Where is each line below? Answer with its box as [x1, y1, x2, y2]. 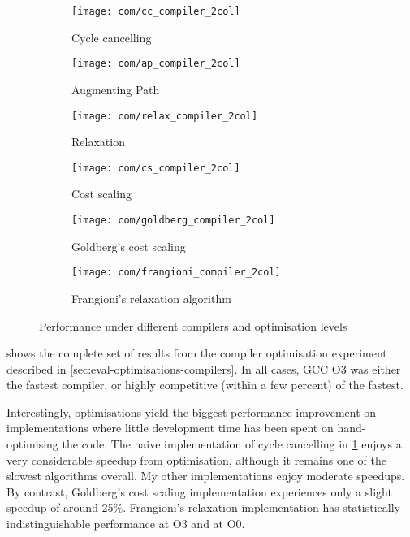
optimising [6, 435, 58, 453]
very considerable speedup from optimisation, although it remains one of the [6, 451, 386, 468]
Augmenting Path [71, 80, 160, 97]
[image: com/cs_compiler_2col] [71, 162, 240, 174]
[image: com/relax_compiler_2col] [71, 110, 258, 122]
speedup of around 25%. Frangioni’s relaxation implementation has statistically [6, 499, 400, 516]
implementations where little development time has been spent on [6, 419, 334, 436]
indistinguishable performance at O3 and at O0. [6, 515, 245, 532]
